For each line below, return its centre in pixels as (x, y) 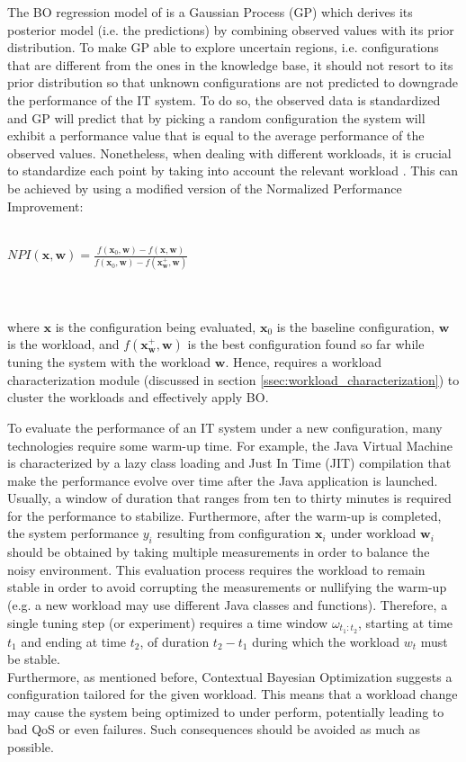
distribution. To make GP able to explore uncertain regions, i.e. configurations (223, 47)
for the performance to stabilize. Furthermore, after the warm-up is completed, (224, 515)
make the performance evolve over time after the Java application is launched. (223, 480)
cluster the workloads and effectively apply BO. (138, 397)
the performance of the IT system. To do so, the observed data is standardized (224, 99)
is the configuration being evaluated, (156, 326)
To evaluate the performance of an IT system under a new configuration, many (225, 427)
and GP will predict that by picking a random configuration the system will (216, 117)
